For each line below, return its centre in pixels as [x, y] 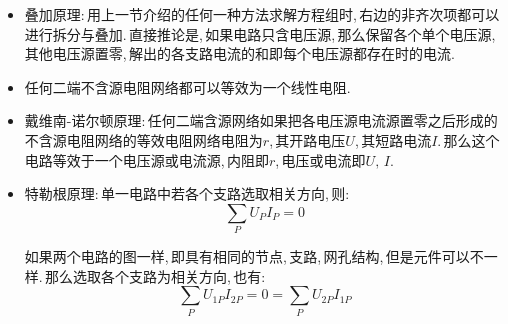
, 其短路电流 [393, 139]
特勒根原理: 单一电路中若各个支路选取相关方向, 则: [187, 193]
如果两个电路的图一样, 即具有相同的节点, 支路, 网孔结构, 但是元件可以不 [254, 256]
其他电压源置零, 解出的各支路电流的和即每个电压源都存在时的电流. [239, 53]
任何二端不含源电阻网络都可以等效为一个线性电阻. [187, 86]
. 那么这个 [468, 139]
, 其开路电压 [307, 139]
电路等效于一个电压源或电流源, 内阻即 [147, 159]
